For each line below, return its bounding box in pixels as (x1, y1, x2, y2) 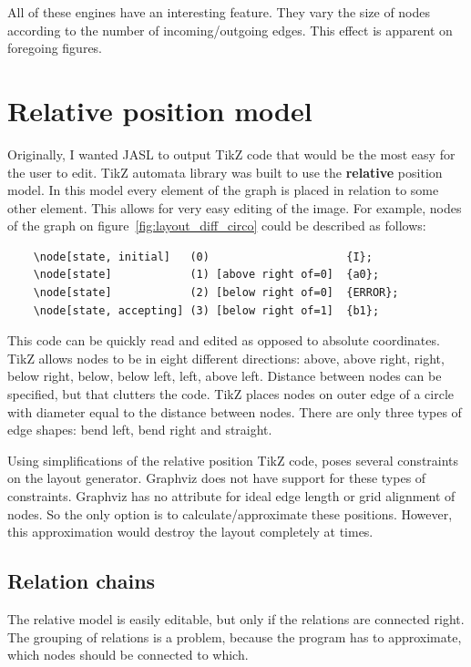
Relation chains (7, 567, 156, 595)
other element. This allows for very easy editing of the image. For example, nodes (7, 198, 462, 217)
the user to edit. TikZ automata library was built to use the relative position (7, 162, 443, 181)
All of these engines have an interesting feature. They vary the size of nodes (7, 3, 431, 21)
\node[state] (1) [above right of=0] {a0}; (33, 268, 380, 282)
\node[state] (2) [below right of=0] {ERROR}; (33, 286, 399, 300)
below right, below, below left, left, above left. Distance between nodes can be (7, 366, 442, 385)
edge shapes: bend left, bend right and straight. (7, 420, 272, 439)
